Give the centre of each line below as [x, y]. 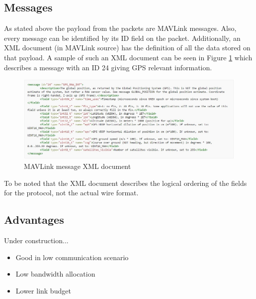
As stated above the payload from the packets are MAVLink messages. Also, [120, 28]
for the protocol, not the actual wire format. [71, 193]
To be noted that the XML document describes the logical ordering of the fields [126, 183]
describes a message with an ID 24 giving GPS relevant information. [108, 67]
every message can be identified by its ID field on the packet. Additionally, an [122, 38]
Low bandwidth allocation [55, 274]
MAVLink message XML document [78, 166]
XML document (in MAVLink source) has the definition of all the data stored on [127, 48]
